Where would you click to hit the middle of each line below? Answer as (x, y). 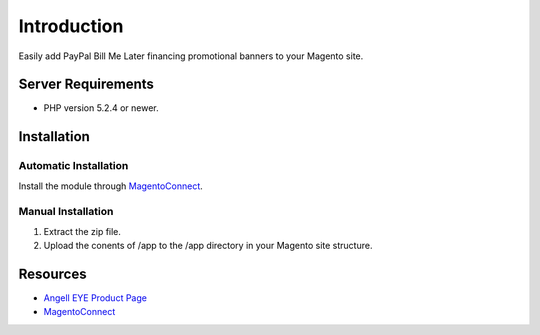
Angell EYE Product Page (95, 298)
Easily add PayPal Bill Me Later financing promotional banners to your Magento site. (191, 56)
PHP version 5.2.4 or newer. (101, 108)
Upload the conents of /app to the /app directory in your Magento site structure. (208, 246)
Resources (52, 273)
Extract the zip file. (82, 231)
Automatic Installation (73, 166)
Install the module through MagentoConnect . (111, 186)
